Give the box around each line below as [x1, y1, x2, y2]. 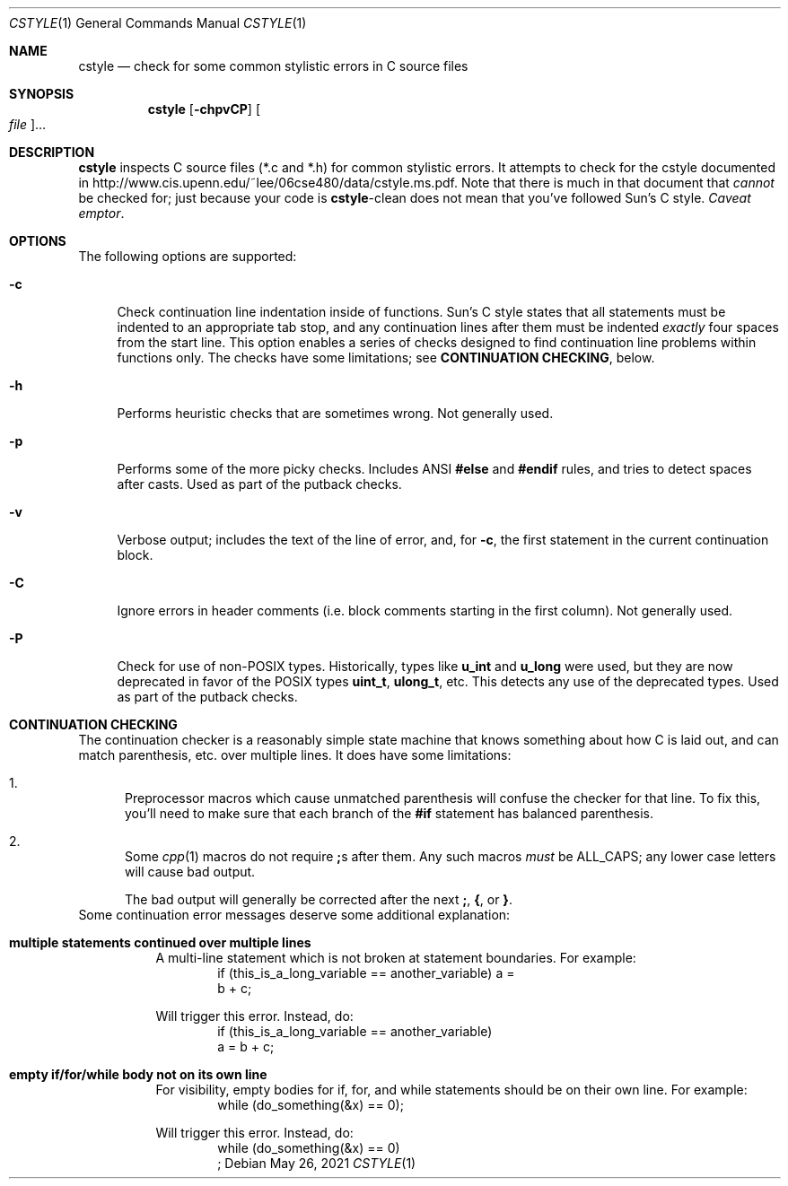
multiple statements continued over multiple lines [9, 935, 311, 950]
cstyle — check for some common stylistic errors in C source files [78, 58, 468, 74]
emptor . [78, 205, 125, 221]
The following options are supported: [78, 249, 297, 264]
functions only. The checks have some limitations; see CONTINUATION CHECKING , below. [117, 350, 655, 365]
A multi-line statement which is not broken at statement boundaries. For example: [155, 950, 636, 965]
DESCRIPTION [9, 144, 95, 160]
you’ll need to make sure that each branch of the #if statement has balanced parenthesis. [125, 806, 653, 821]
